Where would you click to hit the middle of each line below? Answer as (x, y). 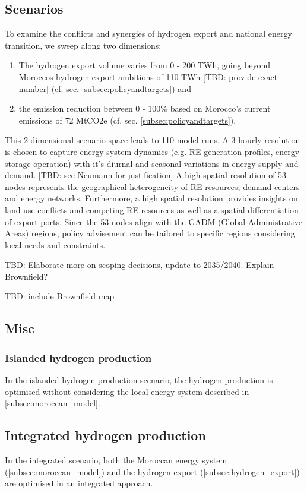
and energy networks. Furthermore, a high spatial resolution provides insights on (151, 198)
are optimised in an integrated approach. (79, 483)
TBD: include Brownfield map (60, 296)
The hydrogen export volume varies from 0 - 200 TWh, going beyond (145, 65)
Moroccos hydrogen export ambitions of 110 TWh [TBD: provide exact (148, 76)
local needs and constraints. (55, 244)
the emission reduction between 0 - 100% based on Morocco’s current (145, 108)
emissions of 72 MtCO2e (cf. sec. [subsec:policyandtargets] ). (127, 120)
